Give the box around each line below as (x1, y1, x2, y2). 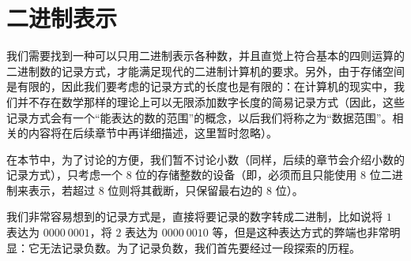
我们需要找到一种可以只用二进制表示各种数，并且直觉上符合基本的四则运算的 (6, 47, 405, 64)
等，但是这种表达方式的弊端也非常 (212, 224, 390, 240)
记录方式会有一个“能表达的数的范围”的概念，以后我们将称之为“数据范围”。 (6, 109, 393, 125)
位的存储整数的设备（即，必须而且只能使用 (135, 166, 357, 183)
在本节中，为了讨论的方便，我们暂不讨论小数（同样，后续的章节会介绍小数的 (6, 151, 405, 167)
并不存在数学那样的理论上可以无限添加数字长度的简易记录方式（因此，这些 (17, 93, 405, 110)
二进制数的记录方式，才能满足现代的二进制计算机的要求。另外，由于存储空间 (6, 62, 405, 79)
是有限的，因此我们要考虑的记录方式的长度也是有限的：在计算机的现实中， (6, 78, 394, 95)
